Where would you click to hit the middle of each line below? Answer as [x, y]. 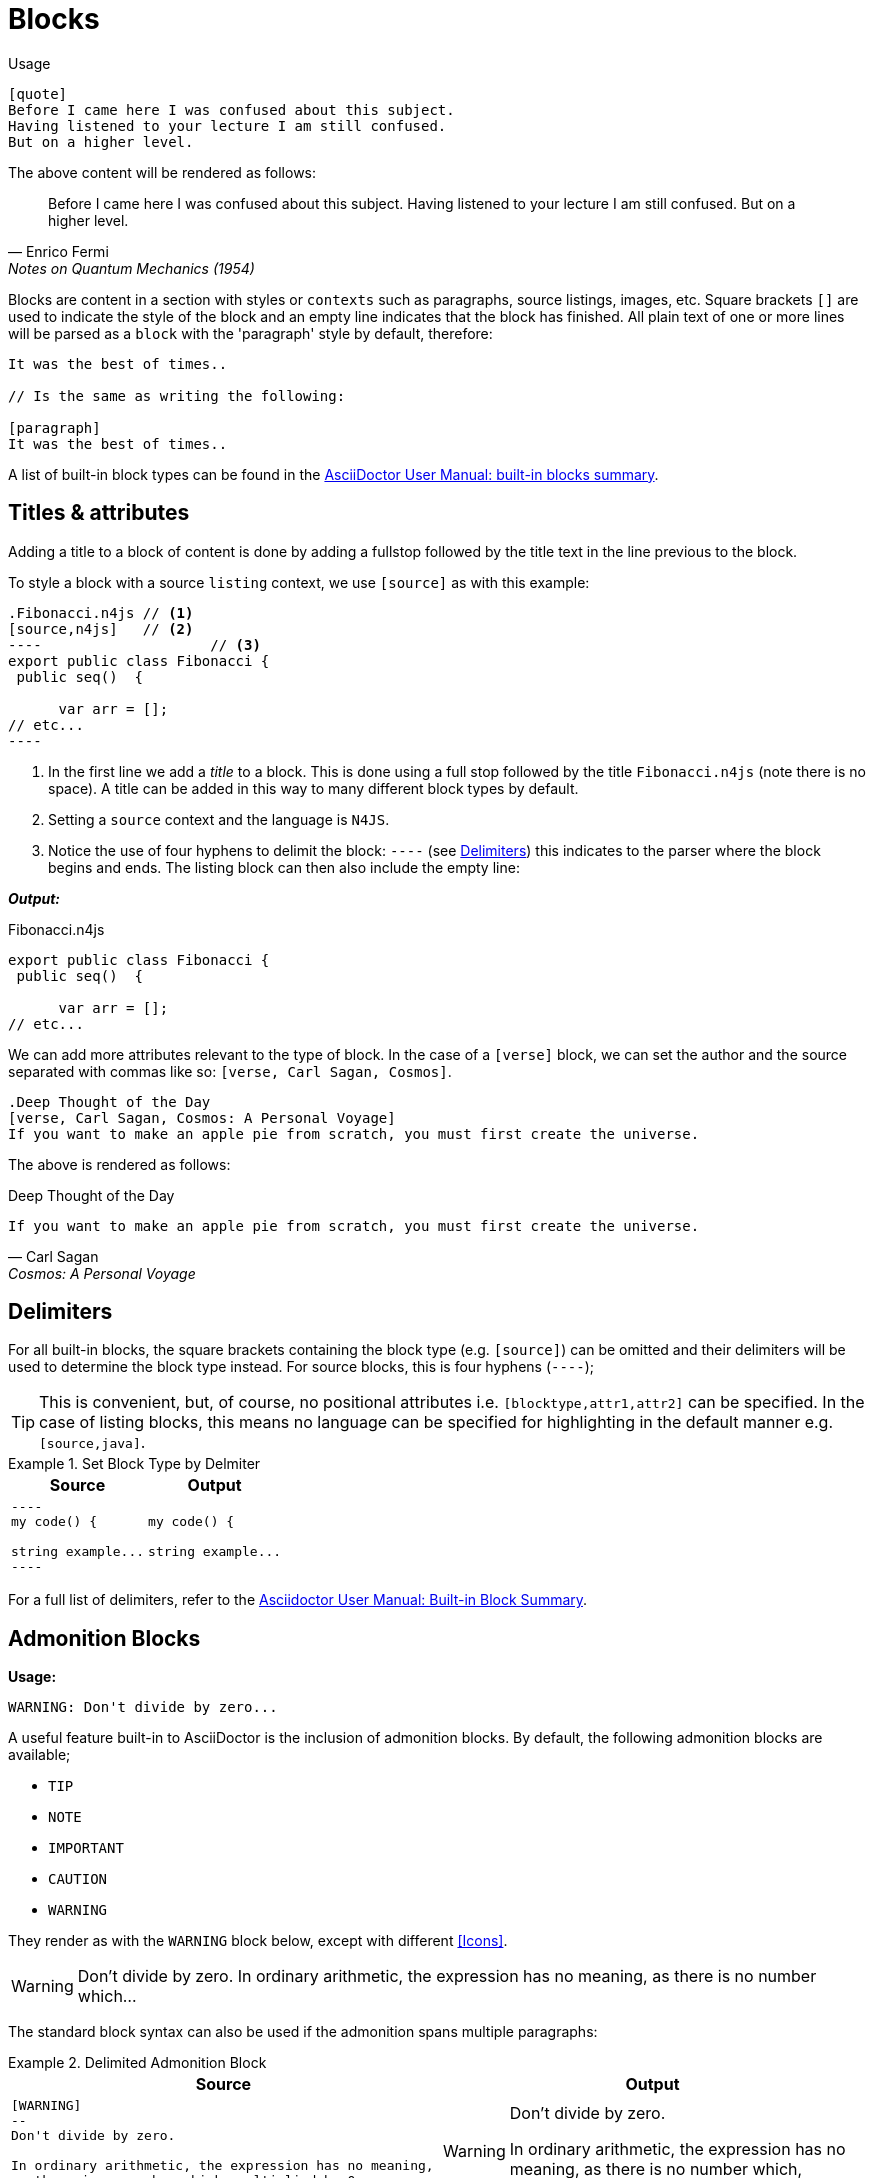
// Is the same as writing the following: [177, 395]
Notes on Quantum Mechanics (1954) [131, 268]
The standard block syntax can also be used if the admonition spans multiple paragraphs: [303, 2032]
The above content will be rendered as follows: [162, 172]
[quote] [38, 93]
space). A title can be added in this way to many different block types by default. [313, 788]
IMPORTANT [86, 1848]
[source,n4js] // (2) [101, 628]
